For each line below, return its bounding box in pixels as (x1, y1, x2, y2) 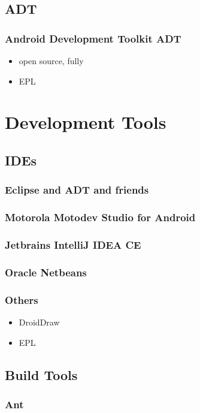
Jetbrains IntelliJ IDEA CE (5, 237, 141, 252)
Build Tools (5, 365, 78, 384)
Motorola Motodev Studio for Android (5, 210, 196, 225)
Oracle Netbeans (5, 264, 87, 279)
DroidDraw (19, 315, 60, 328)
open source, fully (19, 55, 84, 67)
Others (5, 292, 38, 307)
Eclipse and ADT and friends (5, 182, 149, 197)
